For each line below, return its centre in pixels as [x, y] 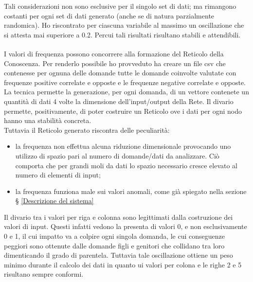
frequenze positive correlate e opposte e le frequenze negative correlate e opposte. [125, 82]
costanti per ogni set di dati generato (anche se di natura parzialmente [109, 15]
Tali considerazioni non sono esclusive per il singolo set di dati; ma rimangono [120, 6]
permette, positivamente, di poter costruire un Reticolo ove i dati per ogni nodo [123, 111]
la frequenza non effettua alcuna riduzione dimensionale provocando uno [123, 146]
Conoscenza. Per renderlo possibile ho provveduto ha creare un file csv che [115, 63]
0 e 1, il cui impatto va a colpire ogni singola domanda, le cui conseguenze [114, 236]
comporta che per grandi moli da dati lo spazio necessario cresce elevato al [126, 165]
